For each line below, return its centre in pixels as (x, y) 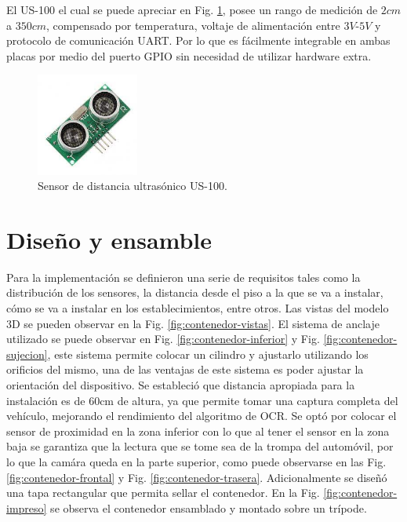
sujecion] (27, 354)
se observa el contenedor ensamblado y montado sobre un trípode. (209, 507)
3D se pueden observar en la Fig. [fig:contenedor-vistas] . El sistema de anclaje (193, 323)
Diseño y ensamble (109, 239)
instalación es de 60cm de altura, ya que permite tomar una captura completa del (202, 400)
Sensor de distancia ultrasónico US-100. (133, 186)
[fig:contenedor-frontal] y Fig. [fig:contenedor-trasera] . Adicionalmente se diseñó (197, 477)
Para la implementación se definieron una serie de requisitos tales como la (184, 277)
